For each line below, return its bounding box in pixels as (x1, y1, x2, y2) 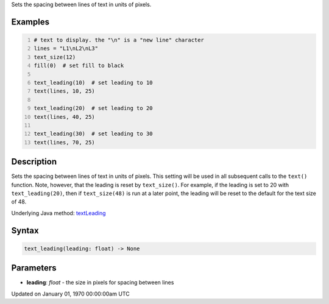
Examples (11, 16, 50, 27)
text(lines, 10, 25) (34, 88, 96, 94)
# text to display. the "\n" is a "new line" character (34, 37, 204, 43)
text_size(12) (34, 54, 76, 60)
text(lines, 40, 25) (34, 113, 96, 120)
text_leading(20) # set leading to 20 (34, 105, 153, 112)
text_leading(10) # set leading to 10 (34, 79, 153, 86)
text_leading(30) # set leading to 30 (34, 130, 153, 137)
